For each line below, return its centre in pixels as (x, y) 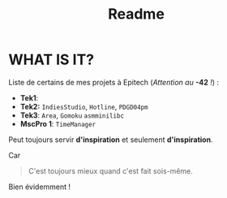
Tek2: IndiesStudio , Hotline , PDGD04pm (84, 106)
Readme (136, 14)
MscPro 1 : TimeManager (58, 123)
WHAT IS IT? (51, 60)
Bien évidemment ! (40, 187)
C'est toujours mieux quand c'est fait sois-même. (110, 170)
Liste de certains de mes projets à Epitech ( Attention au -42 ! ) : (114, 82)
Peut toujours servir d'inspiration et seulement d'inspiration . (111, 140)
